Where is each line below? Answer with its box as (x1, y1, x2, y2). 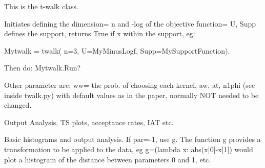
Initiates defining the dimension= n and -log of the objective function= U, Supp (4, 18, 256, 29)
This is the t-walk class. (4, 1, 78, 11)
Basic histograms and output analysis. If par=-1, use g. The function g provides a (4, 134, 261, 145)
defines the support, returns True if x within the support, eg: (4, 28, 195, 39)
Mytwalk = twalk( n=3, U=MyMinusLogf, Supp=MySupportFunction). (4, 45, 230, 56)
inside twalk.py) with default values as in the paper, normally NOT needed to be (4, 89, 259, 100)
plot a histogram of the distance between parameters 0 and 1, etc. (4, 154, 211, 164)
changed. (4, 100, 32, 110)
